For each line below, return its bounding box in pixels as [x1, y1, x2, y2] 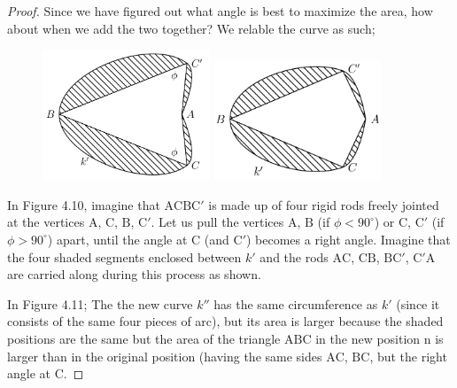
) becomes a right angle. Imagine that [245, 229, 451, 248]
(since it [396, 294, 440, 313]
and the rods [259, 247, 329, 266]
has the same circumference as [213, 294, 378, 313]
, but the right [369, 346, 447, 365]
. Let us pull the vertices [151, 213, 284, 231]
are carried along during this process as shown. [7, 265, 261, 283]
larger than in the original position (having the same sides [7, 346, 322, 365]
